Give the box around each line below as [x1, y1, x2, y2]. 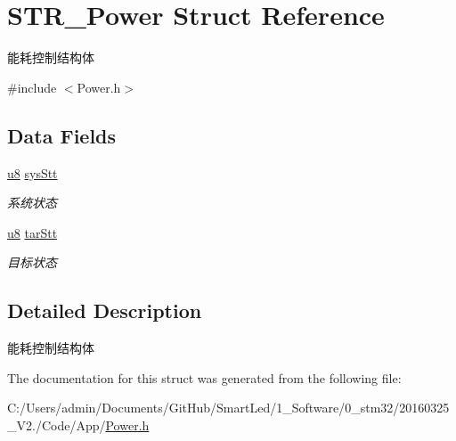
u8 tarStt [7, 223, 58, 241]
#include [7, 78, 57, 96]
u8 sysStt [7, 163, 58, 182]
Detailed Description [7, 297, 202, 324]
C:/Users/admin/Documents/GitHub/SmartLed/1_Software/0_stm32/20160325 [7, 398, 450, 417]
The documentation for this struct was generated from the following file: [7, 368, 402, 387]
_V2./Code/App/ [7, 415, 106, 434]
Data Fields [7, 121, 117, 149]
